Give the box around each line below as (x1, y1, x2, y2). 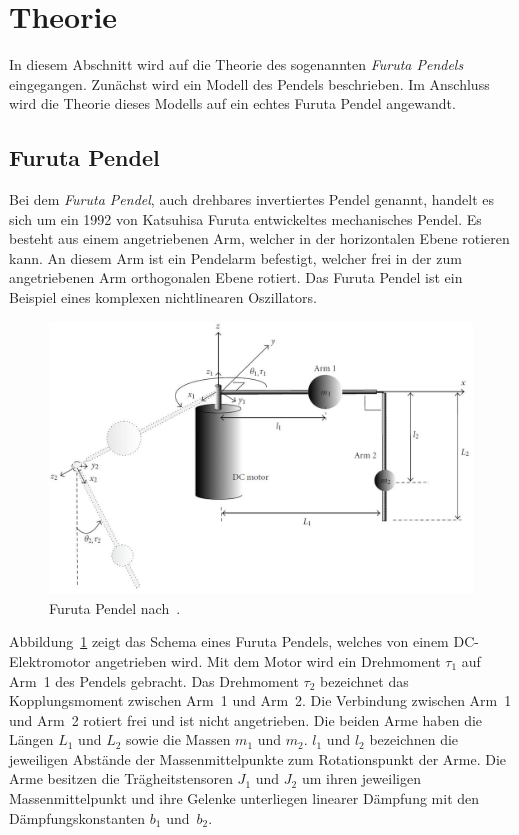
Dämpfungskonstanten (9, 807, 146, 828)
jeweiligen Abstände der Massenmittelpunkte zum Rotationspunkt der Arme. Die (9, 748, 507, 769)
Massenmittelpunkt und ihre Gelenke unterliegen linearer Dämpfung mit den (9, 788, 480, 809)
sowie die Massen (126, 729, 231, 750)
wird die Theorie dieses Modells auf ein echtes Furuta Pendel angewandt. (9, 93, 456, 114)
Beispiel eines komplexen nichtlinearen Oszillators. (9, 287, 317, 308)
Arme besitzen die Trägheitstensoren (9, 768, 233, 789)
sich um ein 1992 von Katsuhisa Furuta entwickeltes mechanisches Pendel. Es (9, 208, 482, 229)
